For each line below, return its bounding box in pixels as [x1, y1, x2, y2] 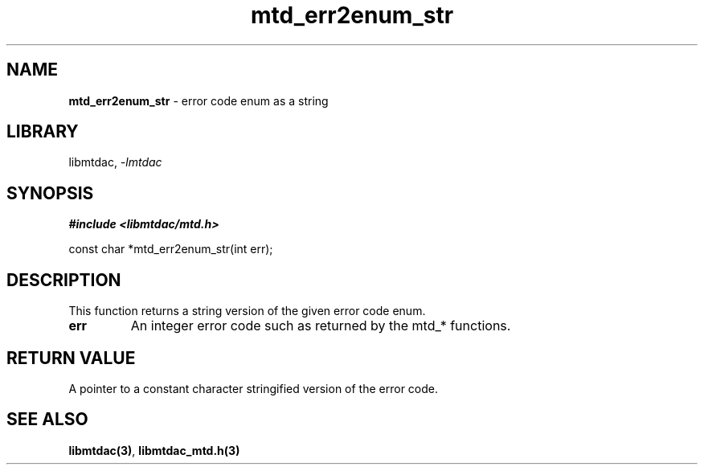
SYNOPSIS [6, 182, 94, 203]
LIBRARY [6, 121, 79, 142]
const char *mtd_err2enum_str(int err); [68, 242, 273, 256]
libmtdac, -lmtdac [68, 155, 162, 170]
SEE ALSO [6, 409, 88, 430]
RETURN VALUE [6, 347, 136, 368]
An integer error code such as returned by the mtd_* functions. [130, 317, 511, 334]
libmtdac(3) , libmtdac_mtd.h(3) [68, 443, 240, 457]
